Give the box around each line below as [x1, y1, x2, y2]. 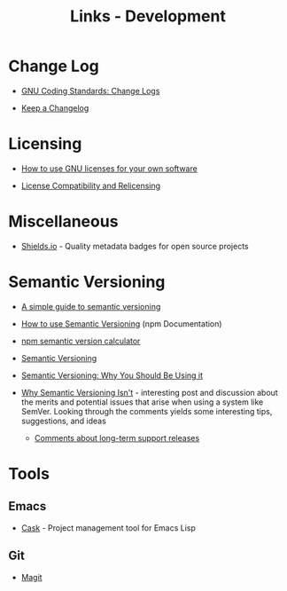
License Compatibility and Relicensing [20, 180, 161, 191]
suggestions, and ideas [20, 415, 107, 426]
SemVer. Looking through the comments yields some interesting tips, [20, 406, 273, 416]
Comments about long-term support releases [34, 432, 200, 443]
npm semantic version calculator [20, 335, 141, 346]
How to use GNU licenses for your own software [20, 162, 198, 174]
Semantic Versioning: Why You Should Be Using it [20, 370, 204, 381]
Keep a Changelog [20, 102, 89, 113]
